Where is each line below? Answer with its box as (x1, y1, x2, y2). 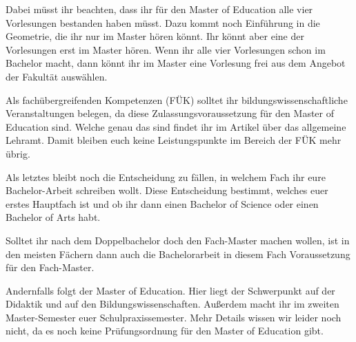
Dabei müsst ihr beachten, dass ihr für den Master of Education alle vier (6, 2, 313, 16)
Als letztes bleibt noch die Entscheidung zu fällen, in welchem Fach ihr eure (6, 169, 326, 184)
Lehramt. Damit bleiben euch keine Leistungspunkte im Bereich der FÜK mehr (6, 133, 342, 147)
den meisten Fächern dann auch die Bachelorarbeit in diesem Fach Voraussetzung (6, 246, 350, 261)
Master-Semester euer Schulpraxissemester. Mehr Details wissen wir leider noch (6, 310, 342, 324)
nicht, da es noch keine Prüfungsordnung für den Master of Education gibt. (6, 323, 324, 338)
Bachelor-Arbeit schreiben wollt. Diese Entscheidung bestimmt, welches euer (6, 183, 328, 197)
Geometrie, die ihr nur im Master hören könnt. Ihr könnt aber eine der (6, 29, 304, 43)
